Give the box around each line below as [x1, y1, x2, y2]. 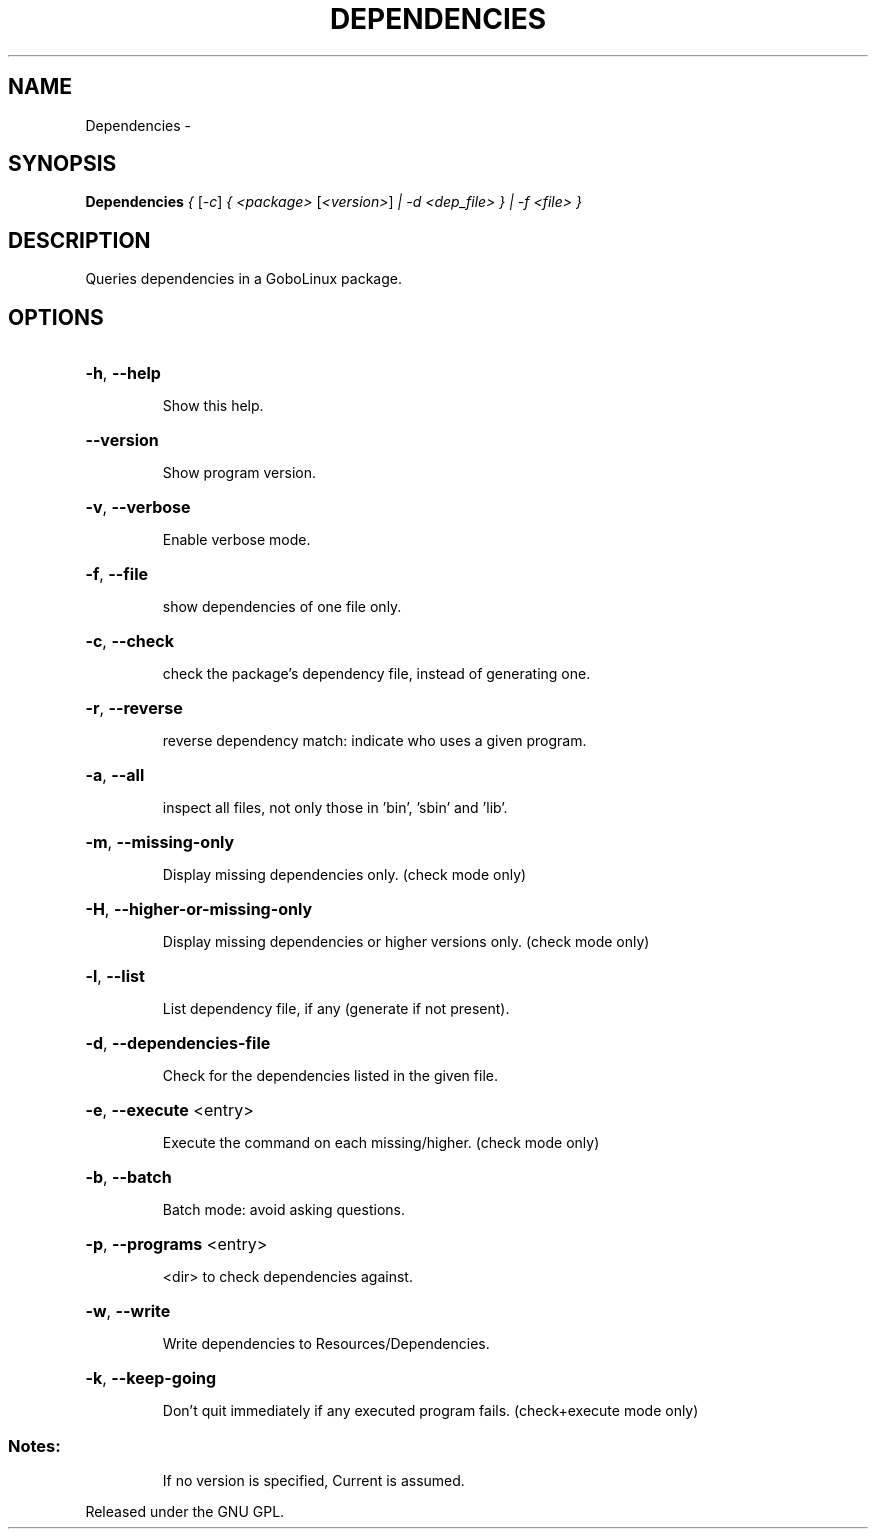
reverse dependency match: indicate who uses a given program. [162, 732, 587, 750]
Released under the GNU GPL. [85, 1502, 285, 1520]
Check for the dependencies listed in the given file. [162, 1067, 498, 1085]
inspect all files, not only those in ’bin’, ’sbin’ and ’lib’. [162, 799, 508, 817]
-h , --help [85, 363, 161, 384]
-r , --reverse [85, 698, 183, 719]
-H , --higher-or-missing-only [85, 899, 313, 920]
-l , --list [85, 966, 145, 987]
